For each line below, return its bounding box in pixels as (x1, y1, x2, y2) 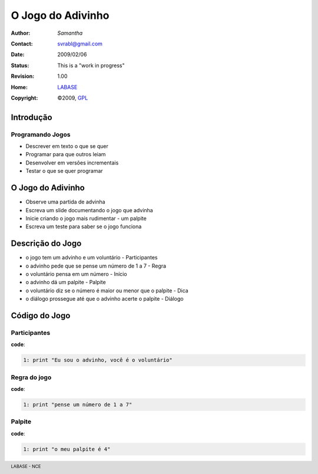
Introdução (11, 112, 52, 122)
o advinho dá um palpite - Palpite (25, 279, 106, 286)
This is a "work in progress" (57, 62, 125, 69)
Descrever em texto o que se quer (25, 143, 108, 150)
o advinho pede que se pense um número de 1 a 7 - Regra (25, 262, 167, 269)
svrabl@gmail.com (57, 40, 103, 47)
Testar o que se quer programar (25, 167, 103, 175)
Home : (11, 83, 28, 91)
